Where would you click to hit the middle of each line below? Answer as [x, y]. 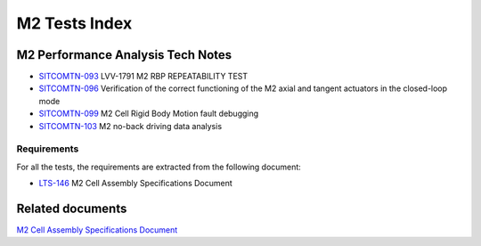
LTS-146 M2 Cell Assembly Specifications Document [136, 184]
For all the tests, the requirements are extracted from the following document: [159, 167]
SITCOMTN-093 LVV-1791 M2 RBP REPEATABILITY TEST [143, 77]
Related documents [72, 208]
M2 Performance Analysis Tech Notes [124, 55]
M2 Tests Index [74, 23]
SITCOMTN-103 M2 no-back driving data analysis [130, 126]
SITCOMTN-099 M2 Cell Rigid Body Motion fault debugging [149, 114]
